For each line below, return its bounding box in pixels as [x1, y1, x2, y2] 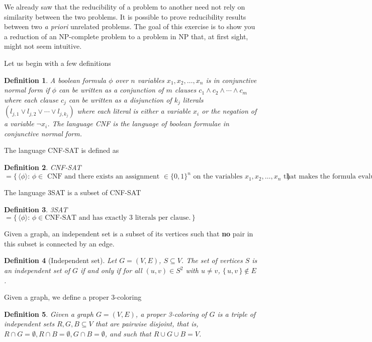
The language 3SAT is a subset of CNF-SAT [4, 187, 141, 198]
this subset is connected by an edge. [4, 238, 115, 248]
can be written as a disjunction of [68, 94, 172, 105]
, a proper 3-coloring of [135, 308, 207, 319]
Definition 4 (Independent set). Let [4, 255, 117, 266]
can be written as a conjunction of [58, 84, 164, 95]
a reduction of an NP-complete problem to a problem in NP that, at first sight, [4, 31, 248, 41]
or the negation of [202, 106, 257, 116]
